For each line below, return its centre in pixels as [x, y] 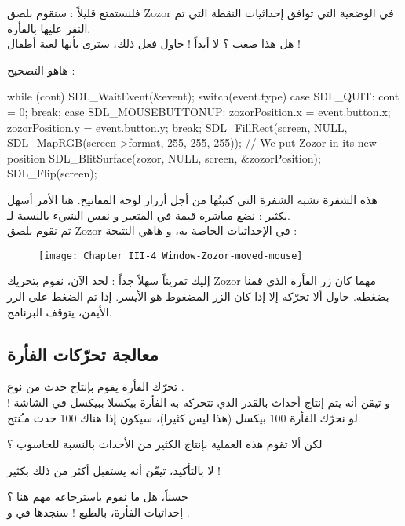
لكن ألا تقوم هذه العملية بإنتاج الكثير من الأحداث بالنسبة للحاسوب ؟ [165, 444]
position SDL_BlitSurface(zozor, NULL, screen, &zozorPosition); [164, 157]
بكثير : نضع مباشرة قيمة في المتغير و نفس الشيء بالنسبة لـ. [149, 215]
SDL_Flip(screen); [52, 173]
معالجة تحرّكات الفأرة [83, 354]
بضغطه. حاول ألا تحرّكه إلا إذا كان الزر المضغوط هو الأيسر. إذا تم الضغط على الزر [198, 296]
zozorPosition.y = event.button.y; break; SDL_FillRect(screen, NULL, [177, 127]
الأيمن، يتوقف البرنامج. [60, 311]
